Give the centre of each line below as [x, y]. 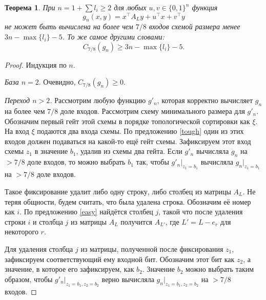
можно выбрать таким [220, 269]
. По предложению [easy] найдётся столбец [86, 212]
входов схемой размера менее [195, 26]
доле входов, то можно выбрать [76, 162]
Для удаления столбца [39, 248]
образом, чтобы [29, 279]
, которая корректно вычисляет [205, 100]
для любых [130, 7]
